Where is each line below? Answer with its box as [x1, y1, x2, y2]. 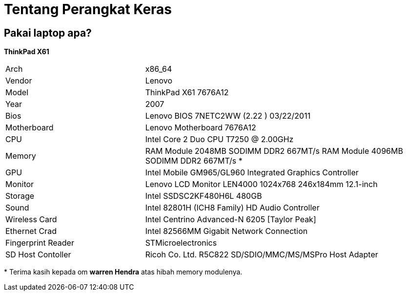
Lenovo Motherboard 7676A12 [145, 123, 256, 133]
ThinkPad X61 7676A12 [145, 87, 229, 98]
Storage [5, 191, 35, 201]
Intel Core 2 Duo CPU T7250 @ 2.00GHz [145, 134, 294, 145]
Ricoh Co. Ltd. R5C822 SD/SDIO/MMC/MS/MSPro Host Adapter [145, 250, 378, 260]
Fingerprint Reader [5, 238, 74, 248]
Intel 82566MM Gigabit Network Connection [145, 226, 308, 236]
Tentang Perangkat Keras [4, 1, 172, 18]
